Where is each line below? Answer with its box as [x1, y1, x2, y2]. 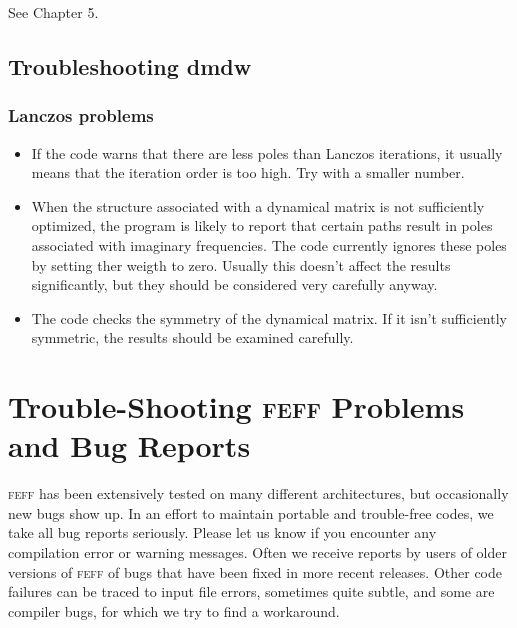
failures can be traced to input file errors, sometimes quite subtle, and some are [8, 581, 495, 602]
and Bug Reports [8, 425, 251, 466]
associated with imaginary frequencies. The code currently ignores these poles [31, 234, 507, 255]
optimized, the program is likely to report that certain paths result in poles [31, 215, 493, 236]
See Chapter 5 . [8, 2, 99, 22]
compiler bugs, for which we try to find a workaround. [8, 600, 340, 621]
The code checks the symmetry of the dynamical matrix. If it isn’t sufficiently [31, 307, 507, 328]
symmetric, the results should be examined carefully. [31, 327, 354, 348]
